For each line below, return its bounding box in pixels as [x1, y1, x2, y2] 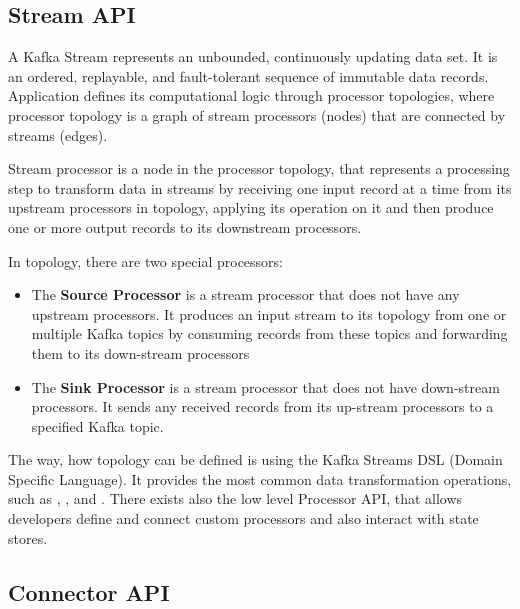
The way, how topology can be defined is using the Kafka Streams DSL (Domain [8, 449, 503, 470]
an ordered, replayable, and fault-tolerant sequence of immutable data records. [8, 65, 489, 86]
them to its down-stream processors [31, 342, 250, 363]
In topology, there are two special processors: [8, 250, 284, 271]
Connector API [8, 576, 170, 607]
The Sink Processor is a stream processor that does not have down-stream [31, 376, 500, 397]
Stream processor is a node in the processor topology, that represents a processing [8, 158, 510, 179]
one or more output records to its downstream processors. [8, 216, 362, 237]
